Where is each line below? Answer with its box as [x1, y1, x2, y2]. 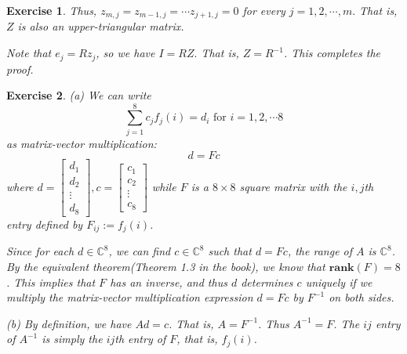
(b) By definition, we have [6, 315, 132, 331]
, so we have [96, 45, 155, 61]
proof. [6, 60, 34, 77]
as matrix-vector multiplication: [6, 135, 157, 151]
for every [242, 2, 285, 18]
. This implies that [6, 273, 96, 290]
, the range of [287, 243, 353, 259]
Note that [6, 45, 52, 61]
